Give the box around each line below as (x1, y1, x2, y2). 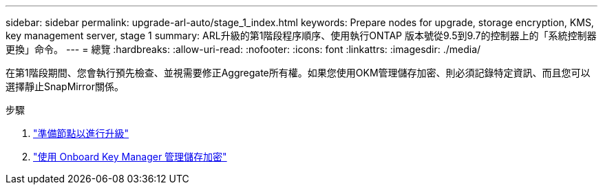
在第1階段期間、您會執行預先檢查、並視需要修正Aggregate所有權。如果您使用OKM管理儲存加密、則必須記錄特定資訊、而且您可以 (6, 67, 591, 78)
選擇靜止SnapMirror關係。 (6, 81, 124, 92)
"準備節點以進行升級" (33, 127, 129, 139)
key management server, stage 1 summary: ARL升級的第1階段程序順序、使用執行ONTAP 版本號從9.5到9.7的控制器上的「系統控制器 (6, 30, 597, 41)
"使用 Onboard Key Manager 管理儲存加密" (33, 151, 227, 162)
